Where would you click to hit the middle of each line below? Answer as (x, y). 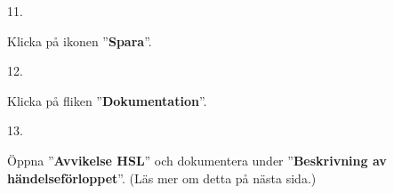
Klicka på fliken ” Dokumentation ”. (107, 100)
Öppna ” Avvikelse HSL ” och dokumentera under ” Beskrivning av (197, 160)
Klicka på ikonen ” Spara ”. (80, 40)
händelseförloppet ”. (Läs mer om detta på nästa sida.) (162, 178)
